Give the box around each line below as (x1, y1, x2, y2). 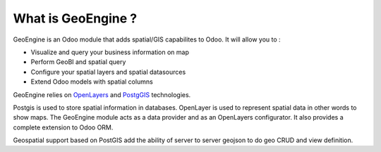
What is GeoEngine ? (13, 11, 138, 26)
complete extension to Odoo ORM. (13, 123, 114, 132)
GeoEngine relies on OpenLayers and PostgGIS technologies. (13, 90, 191, 99)
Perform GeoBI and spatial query (30, 58, 126, 66)
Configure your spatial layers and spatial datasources (30, 68, 186, 76)
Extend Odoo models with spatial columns (30, 77, 153, 86)
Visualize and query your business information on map (30, 48, 190, 56)
